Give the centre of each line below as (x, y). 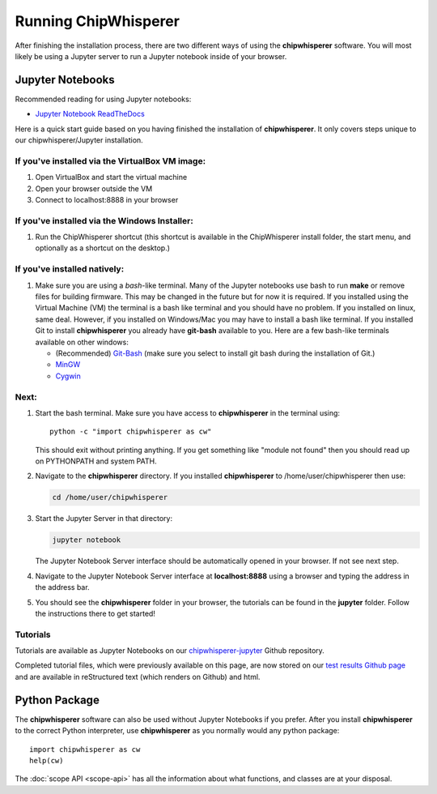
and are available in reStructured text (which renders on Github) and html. (138, 677)
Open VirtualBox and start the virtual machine (111, 177)
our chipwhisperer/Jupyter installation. (79, 140)
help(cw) (47, 760)
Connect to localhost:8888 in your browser (107, 199)
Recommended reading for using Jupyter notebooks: (103, 99)
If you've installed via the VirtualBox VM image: (110, 160)
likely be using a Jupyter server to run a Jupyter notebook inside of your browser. (151, 56)
